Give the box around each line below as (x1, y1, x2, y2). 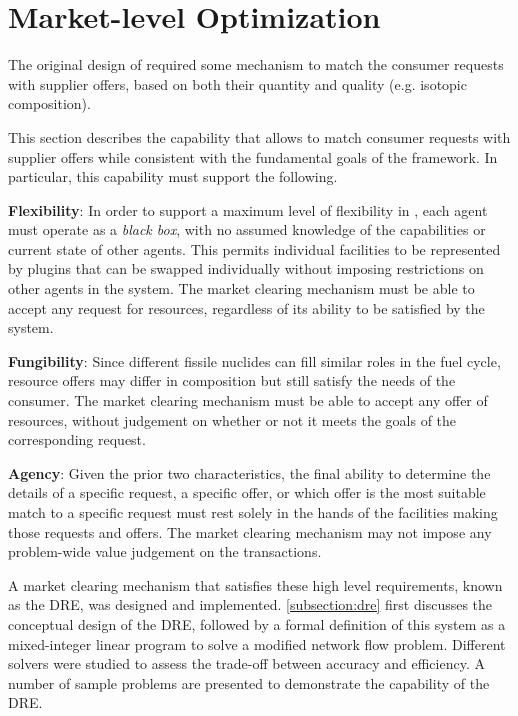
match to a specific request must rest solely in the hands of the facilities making (8, 502, 498, 522)
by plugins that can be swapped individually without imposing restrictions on (8, 258, 484, 279)
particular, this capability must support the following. (8, 166, 338, 187)
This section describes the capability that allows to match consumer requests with (8, 126, 511, 147)
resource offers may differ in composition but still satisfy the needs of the (8, 370, 456, 391)
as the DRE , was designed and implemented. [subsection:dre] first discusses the (8, 594, 493, 615)
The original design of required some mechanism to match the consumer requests (8, 54, 504, 75)
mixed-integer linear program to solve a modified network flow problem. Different (8, 633, 506, 654)
